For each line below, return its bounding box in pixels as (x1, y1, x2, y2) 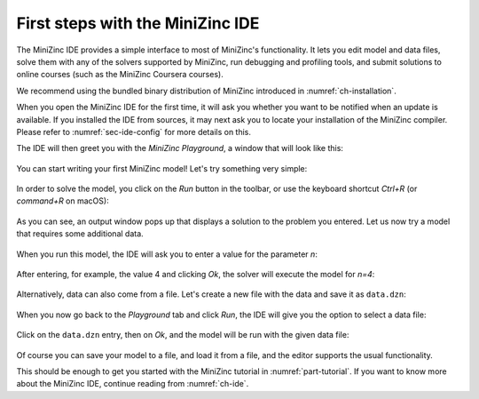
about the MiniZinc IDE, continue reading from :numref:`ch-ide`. (16, 379, 249, 389)
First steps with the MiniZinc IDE (16, 13, 260, 33)
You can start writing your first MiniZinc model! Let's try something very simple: (16, 163, 308, 173)
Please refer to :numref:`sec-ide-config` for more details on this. (16, 126, 252, 137)
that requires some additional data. (16, 228, 144, 239)
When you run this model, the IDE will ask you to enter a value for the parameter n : (16, 249, 318, 259)
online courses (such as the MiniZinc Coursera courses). (16, 69, 224, 80)
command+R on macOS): (16, 196, 110, 206)
